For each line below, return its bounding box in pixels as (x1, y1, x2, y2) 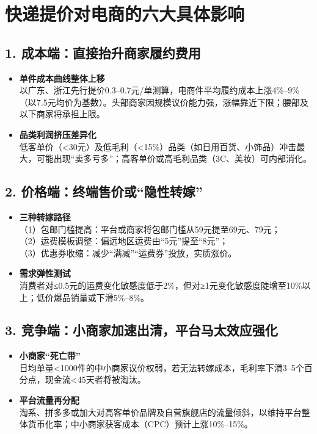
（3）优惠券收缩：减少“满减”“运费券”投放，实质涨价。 (19, 246, 237, 259)
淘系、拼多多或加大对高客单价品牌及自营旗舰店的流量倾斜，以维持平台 (19, 405, 302, 418)
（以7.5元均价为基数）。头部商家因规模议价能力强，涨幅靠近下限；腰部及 (19, 95, 308, 108)
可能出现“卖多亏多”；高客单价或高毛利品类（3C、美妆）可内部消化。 (36, 152, 312, 165)
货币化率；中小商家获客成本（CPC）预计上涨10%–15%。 (27, 418, 253, 430)
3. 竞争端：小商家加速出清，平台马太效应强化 (5, 320, 278, 339)
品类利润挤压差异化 (19, 128, 97, 140)
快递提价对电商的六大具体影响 (5, 1, 245, 26)
